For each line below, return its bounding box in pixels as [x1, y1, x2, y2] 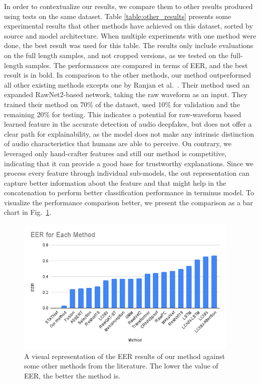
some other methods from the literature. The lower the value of [24, 360, 218, 371]
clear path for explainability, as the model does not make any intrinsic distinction [4, 128, 254, 139]
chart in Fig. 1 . [4, 207, 52, 217]
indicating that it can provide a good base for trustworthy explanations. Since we [4, 158, 253, 168]
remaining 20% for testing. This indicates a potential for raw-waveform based [4, 109, 241, 119]
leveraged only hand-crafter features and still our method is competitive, [4, 148, 227, 158]
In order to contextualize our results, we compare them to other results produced [4, 1, 253, 11]
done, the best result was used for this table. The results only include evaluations [4, 40, 253, 51]
